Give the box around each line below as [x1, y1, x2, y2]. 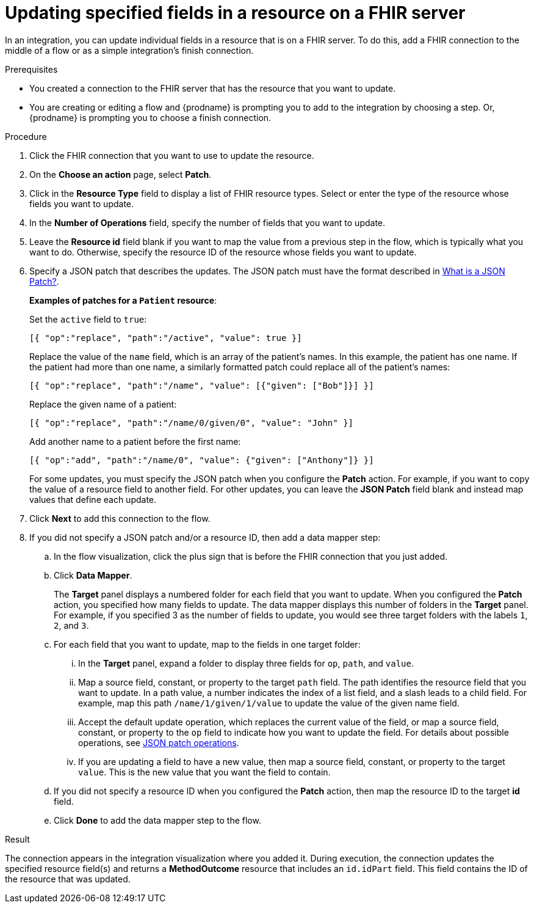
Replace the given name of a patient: [29, 398, 177, 409]
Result [5, 833, 30, 844]
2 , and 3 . [54, 620, 89, 631]
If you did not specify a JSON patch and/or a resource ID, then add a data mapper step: [29, 532, 381, 543]
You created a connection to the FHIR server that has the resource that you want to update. [29, 82, 396, 93]
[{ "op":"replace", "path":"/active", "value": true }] [29, 332, 302, 343]
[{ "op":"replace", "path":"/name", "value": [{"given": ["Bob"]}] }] [29, 380, 374, 390]
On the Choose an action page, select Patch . [29, 169, 212, 180]
